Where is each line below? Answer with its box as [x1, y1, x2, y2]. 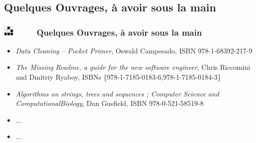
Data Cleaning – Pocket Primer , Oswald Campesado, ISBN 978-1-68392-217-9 [15, 45, 253, 55]
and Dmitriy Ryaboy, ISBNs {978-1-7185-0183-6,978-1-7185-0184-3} [15, 72, 221, 82]
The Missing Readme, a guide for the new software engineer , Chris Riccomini [15, 62, 251, 72]
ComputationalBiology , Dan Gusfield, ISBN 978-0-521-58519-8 [15, 98, 204, 108]
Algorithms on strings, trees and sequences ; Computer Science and [15, 88, 219, 98]
